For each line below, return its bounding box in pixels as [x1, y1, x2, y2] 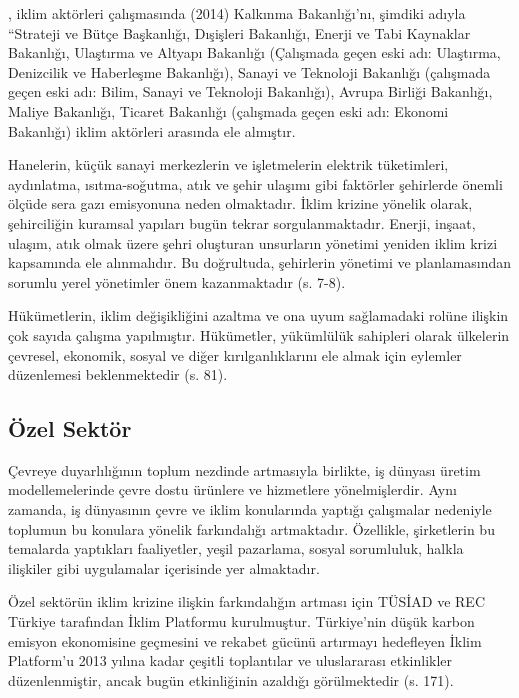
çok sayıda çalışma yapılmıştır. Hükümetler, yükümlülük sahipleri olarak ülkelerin [8, 324, 510, 345]
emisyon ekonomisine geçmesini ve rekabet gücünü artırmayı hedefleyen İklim [8, 630, 482, 651]
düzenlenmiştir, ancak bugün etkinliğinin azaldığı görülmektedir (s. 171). [8, 669, 454, 690]
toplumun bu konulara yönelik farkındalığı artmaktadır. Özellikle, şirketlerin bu [8, 518, 495, 539]
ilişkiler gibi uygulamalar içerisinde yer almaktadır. [8, 557, 320, 578]
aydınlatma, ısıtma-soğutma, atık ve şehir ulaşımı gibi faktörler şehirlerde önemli [8, 173, 503, 194]
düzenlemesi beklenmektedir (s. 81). [8, 364, 228, 385]
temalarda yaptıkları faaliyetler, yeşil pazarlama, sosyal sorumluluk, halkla [8, 538, 464, 559]
